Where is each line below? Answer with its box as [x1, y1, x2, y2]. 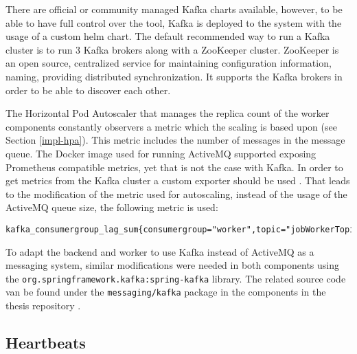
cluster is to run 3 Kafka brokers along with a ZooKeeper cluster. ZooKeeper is [5, 42, 339, 56]
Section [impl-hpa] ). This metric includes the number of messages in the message [5, 133, 345, 147]
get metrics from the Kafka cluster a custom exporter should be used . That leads [5, 173, 350, 188]
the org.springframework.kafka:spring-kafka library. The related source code [5, 271, 346, 285]
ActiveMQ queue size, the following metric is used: [5, 200, 218, 214]
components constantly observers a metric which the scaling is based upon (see [5, 119, 337, 133]
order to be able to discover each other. [5, 82, 171, 97]
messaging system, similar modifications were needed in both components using [5, 258, 339, 272]
